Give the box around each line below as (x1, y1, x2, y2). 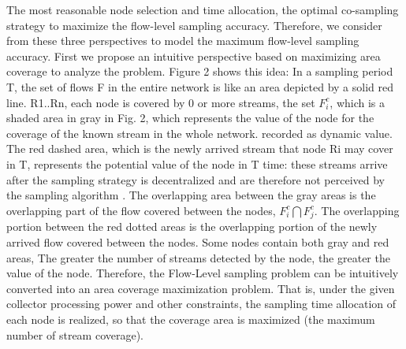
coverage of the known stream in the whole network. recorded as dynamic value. (6, 124, 393, 141)
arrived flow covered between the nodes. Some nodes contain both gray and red (6, 234, 389, 251)
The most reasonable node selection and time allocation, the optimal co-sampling (6, 2, 399, 17)
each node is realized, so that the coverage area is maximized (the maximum (6, 311, 375, 328)
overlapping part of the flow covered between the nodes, (6, 202, 276, 218)
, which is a (330, 94, 386, 110)
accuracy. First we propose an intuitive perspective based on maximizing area (6, 47, 381, 64)
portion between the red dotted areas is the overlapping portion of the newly (6, 218, 378, 235)
